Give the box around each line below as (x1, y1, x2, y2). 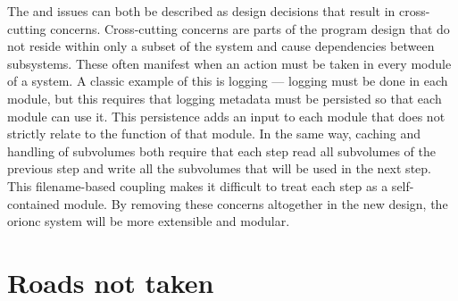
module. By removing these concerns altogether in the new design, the (63, 194, 448, 213)
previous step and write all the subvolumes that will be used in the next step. (7, 159, 431, 178)
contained (7, 194, 60, 213)
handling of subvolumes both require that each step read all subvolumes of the (7, 141, 437, 160)
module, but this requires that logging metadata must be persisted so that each (7, 88, 442, 107)
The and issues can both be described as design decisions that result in (7, 2, 396, 20)
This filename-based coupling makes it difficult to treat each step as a (7, 176, 388, 195)
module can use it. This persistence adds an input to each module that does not (7, 106, 446, 125)
